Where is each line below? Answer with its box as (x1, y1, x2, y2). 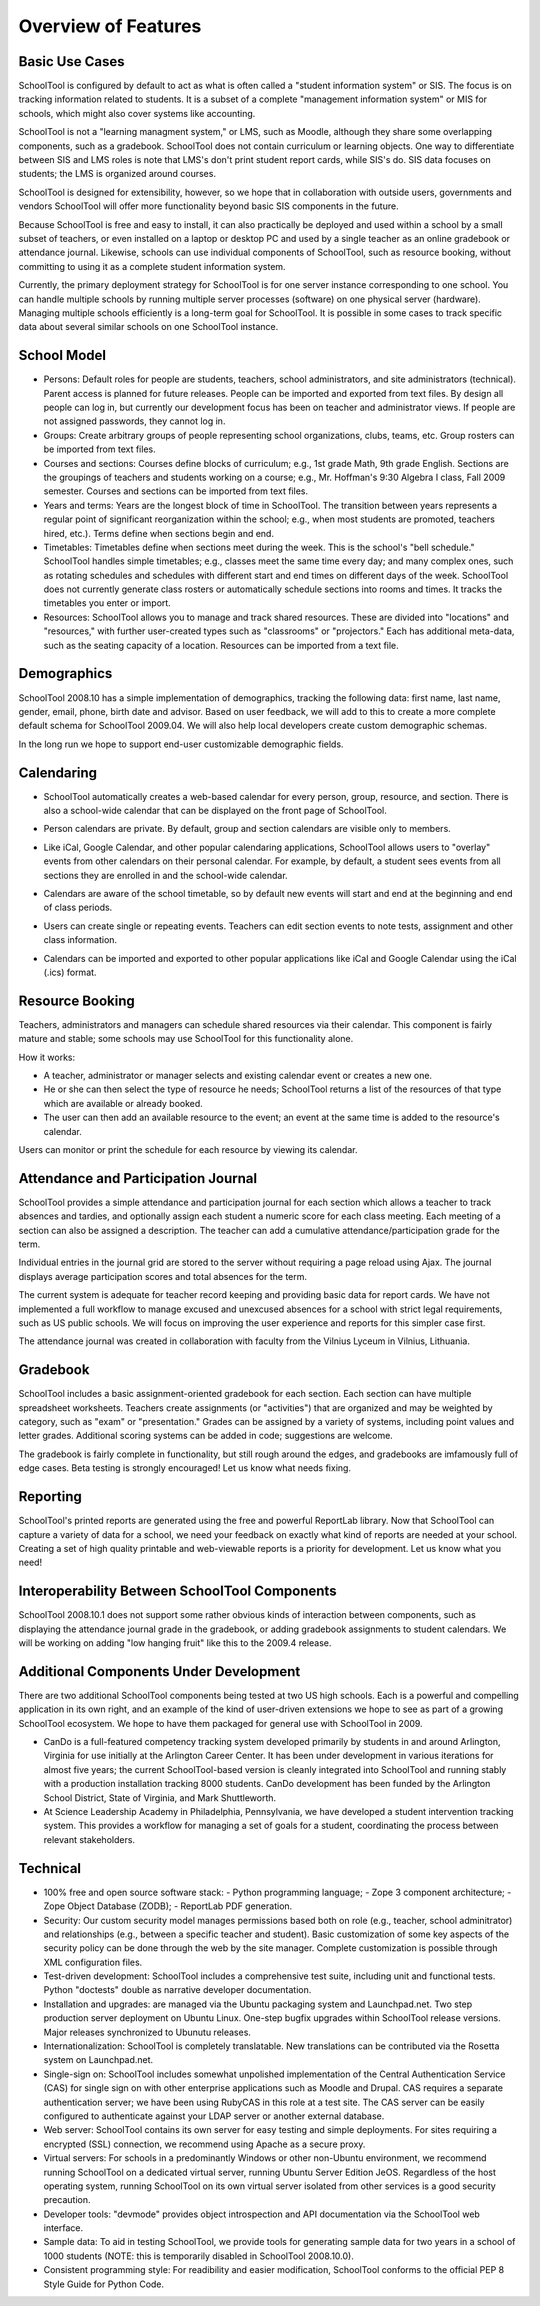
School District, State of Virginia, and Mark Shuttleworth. (43, 1791, 277, 1804)
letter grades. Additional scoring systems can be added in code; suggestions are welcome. (18, 1430, 394, 1442)
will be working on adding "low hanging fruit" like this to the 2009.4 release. (18, 1637, 332, 1649)
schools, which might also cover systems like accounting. (18, 107, 256, 119)
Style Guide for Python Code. (43, 2278, 165, 2290)
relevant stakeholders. (43, 1833, 135, 1845)
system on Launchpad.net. (43, 2054, 154, 2066)
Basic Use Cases (18, 53, 125, 70)
